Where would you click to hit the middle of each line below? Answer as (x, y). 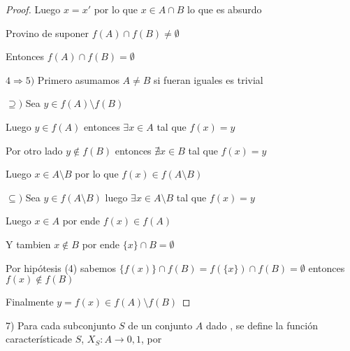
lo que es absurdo (225, 9)
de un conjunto (160, 325)
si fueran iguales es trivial (209, 79)
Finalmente (30, 302)
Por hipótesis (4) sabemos (61, 267)
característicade (39, 339)
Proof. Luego (33, 9)
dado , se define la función (262, 325)
